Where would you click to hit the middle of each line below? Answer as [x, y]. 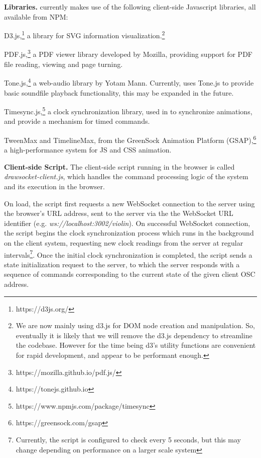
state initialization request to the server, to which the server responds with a [122, 264]
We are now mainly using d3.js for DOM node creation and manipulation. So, [135, 325]
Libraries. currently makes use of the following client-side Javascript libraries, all [130, 7]
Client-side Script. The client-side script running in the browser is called [119, 166]
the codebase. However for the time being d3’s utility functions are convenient [136, 345]
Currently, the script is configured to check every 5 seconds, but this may [128, 439]
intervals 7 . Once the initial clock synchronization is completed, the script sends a [128, 254]
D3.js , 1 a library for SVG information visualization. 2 [85, 34]
